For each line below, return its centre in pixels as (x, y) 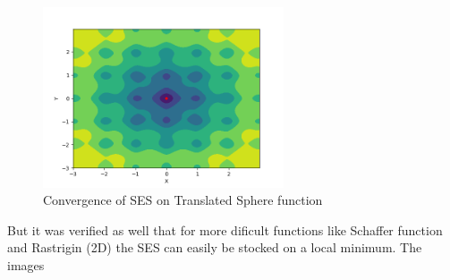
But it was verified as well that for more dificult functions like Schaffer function (225, 229)
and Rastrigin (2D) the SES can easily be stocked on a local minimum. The (215, 247)
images (26, 264)
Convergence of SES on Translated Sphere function (183, 200)
